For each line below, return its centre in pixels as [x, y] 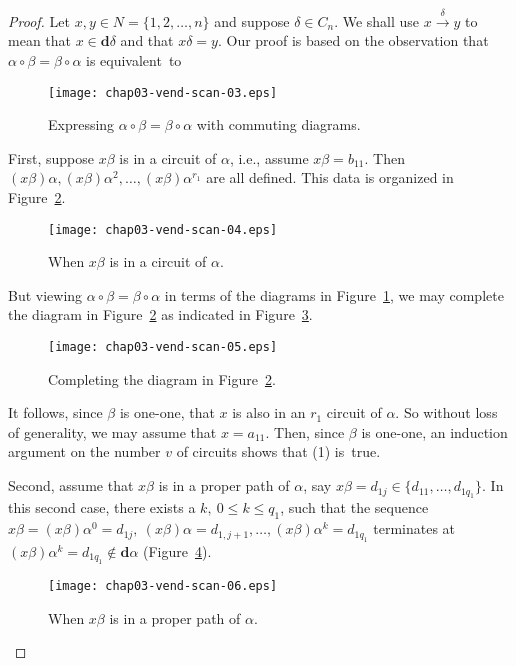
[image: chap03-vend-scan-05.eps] [163, 347]
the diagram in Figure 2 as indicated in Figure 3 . [160, 314]
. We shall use [377, 20]
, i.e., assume [269, 157]
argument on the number [84, 451]
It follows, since [55, 412]
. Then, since [305, 431]
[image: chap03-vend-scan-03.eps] [163, 92]
